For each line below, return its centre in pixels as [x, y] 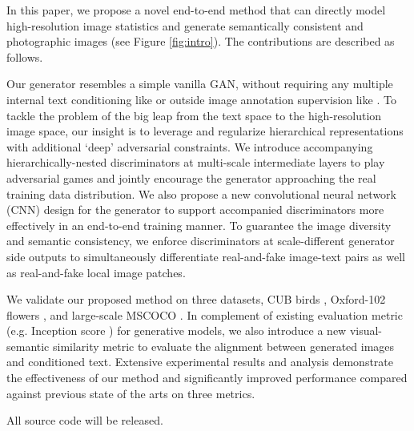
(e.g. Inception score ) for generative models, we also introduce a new [177, 330]
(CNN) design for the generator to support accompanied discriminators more [195, 209]
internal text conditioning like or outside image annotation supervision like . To [201, 99]
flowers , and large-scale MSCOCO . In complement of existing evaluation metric [205, 314]
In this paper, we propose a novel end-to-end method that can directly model [196, 10]
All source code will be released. [85, 420]
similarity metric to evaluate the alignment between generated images [224, 346]
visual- [366, 330]
